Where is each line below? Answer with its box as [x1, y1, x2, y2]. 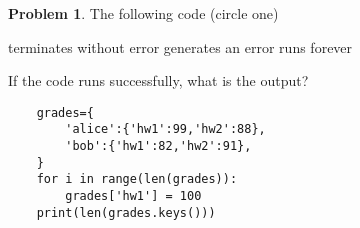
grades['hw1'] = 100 [65, 189, 202, 204]
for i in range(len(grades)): [36, 172, 238, 187]
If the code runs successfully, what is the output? [8, 70, 309, 91]
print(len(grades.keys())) [36, 205, 216, 220]
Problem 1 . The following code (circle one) [8, 3, 279, 23]
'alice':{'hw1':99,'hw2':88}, [65, 122, 266, 137]
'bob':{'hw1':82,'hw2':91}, [65, 139, 252, 154]
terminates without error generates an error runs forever [8, 36, 353, 57]
